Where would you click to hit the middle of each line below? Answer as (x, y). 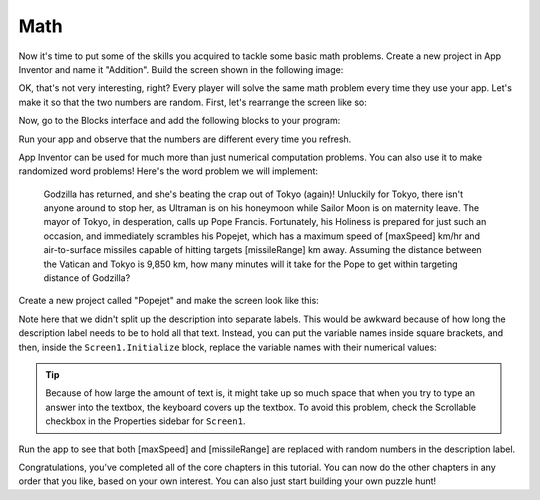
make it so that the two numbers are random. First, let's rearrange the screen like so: (192, 102)
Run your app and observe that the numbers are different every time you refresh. (185, 139)
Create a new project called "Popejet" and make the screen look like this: (168, 301)
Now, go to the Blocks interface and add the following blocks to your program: (179, 121)
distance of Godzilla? (87, 278)
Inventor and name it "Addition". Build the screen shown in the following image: (181, 69)
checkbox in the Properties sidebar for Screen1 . (145, 421)
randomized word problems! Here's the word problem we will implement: (168, 171)
